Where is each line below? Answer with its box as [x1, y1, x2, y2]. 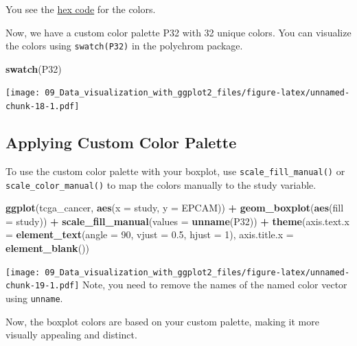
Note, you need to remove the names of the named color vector [82, 277, 347, 292]
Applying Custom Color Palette [5, 132, 237, 153]
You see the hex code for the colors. [5, 2, 156, 16]
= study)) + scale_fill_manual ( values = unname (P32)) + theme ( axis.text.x [5, 214, 349, 228]
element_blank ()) [5, 241, 89, 255]
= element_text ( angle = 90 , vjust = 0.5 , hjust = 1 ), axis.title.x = [5, 227, 294, 242]
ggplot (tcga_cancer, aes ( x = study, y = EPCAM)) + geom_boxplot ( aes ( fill [5, 200, 344, 215]
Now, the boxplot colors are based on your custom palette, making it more [5, 314, 319, 328]
